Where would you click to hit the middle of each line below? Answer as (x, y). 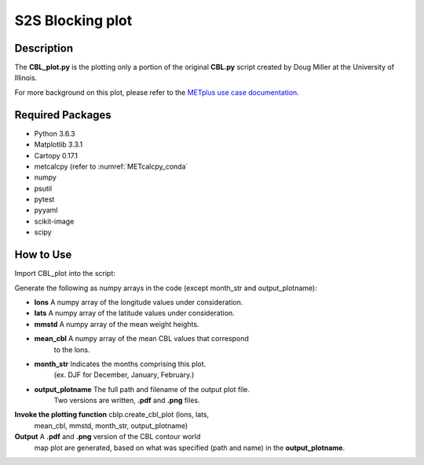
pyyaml (46, 210)
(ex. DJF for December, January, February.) (124, 375)
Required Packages (63, 115)
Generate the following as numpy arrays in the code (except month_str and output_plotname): (166, 288)
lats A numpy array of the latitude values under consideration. (134, 313)
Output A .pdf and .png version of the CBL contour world (108, 437)
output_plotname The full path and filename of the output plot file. (142, 389)
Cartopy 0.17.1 (56, 155)
